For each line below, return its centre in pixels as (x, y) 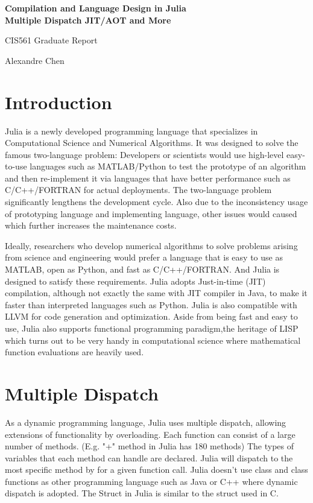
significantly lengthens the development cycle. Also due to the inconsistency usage (156, 202)
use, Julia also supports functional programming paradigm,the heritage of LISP (152, 328)
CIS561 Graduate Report (51, 40)
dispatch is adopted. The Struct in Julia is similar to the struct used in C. (142, 493)
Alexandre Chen (35, 60)
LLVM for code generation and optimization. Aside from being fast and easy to (151, 316)
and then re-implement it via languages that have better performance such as (148, 178)
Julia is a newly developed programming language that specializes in (131, 131)
